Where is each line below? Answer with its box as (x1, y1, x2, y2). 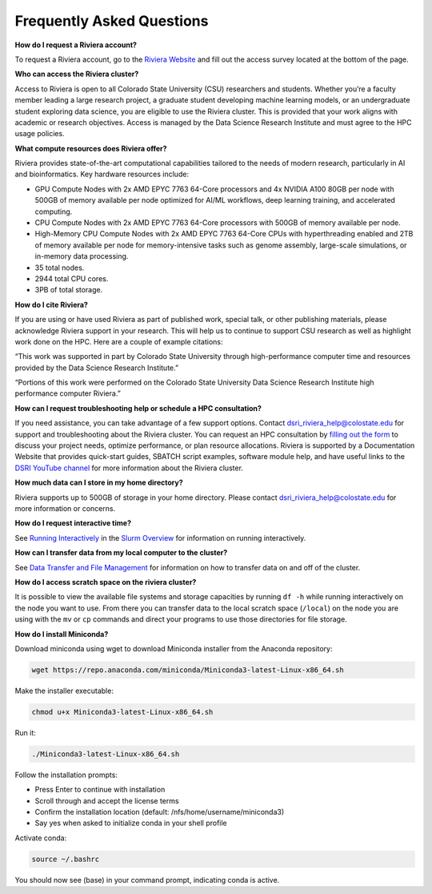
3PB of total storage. (34, 285, 103, 295)
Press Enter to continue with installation (34, 785, 166, 795)
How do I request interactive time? (14, 518, 132, 528)
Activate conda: (14, 833, 67, 843)
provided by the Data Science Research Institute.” (14, 363, 179, 372)
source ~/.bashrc (31, 854, 100, 864)
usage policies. (14, 129, 65, 139)
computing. (34, 207, 73, 216)
